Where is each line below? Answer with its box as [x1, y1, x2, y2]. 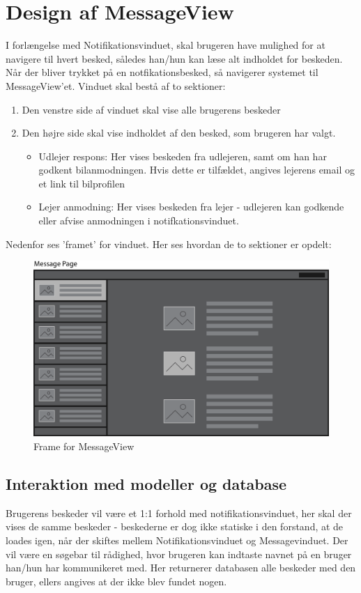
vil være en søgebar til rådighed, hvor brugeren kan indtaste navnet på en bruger [6, 546, 352, 561]
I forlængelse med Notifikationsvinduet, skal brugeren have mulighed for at [6, 38, 325, 52]
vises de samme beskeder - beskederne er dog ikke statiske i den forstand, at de [6, 519, 344, 534]
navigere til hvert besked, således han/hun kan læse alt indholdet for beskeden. [6, 51, 343, 66]
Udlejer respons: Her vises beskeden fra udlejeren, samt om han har [38, 148, 327, 163]
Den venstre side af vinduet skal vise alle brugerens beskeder [22, 102, 281, 116]
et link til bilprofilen [38, 176, 125, 190]
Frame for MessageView [33, 439, 135, 453]
